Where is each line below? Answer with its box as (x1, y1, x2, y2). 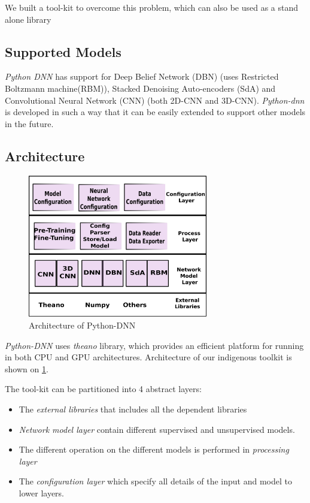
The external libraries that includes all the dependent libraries (19, 403, 247, 415)
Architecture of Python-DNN (29, 319, 136, 332)
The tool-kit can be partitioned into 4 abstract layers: (5, 382, 202, 395)
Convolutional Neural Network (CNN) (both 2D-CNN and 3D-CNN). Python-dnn (5, 94, 305, 106)
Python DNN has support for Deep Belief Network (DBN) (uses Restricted (5, 70, 279, 83)
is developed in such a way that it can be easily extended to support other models (5, 106, 306, 118)
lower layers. (19, 487, 64, 499)
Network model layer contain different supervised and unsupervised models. (19, 423, 295, 435)
